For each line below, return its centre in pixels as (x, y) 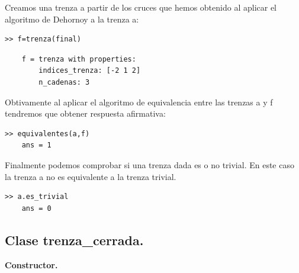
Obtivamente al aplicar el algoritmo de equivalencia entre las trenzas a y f (139, 102)
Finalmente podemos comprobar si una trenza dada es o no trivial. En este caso (149, 164)
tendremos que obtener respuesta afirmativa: (85, 113)
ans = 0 (36, 208)
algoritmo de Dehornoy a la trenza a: (72, 19)
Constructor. (31, 264)
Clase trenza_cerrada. (74, 240)
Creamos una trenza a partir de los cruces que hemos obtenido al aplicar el (141, 7)
